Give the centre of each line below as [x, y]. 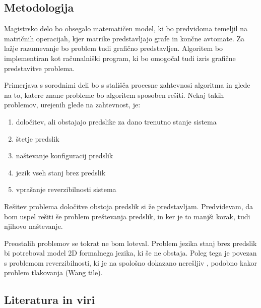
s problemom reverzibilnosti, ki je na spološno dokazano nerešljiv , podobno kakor [130, 262]
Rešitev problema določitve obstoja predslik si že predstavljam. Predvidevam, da [129, 206]
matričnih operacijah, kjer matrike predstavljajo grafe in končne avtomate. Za [124, 38]
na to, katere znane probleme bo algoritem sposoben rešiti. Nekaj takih [114, 95]
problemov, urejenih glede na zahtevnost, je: [72, 105]
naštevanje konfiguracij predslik [64, 156]
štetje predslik [38, 138]
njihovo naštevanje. [34, 226]
